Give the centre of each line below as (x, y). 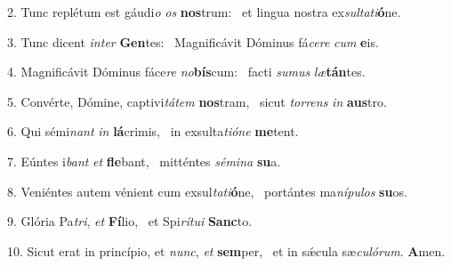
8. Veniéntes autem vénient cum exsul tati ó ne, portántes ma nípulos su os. (207, 191)
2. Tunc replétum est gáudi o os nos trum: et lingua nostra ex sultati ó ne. (204, 12)
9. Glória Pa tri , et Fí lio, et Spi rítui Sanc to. (130, 221)
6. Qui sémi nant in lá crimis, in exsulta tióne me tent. (153, 131)
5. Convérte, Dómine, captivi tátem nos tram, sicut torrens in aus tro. (197, 101)
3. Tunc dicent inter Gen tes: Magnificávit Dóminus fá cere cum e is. (193, 41)
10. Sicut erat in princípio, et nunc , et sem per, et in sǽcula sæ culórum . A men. (226, 250)
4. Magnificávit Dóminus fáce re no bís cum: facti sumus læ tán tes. (186, 72)
